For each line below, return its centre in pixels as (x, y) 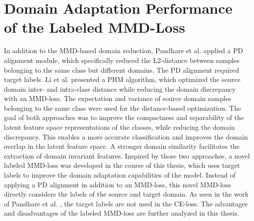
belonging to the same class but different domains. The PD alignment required (122, 70)
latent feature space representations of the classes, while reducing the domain (119, 127)
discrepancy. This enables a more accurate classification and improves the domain (126, 136)
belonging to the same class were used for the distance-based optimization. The (123, 108)
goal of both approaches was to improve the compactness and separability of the (124, 117)
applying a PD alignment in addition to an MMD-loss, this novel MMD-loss (117, 184)
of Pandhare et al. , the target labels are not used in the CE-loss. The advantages (126, 203)
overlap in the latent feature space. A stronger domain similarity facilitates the (122, 146)
